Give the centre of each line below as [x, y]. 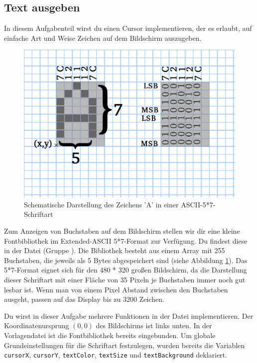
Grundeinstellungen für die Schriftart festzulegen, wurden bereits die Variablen [125, 345]
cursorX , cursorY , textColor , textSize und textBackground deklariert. [116, 355]
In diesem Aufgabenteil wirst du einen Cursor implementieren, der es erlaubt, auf [128, 28]
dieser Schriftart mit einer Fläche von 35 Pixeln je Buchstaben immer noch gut [125, 279]
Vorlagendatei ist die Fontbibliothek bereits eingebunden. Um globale [110, 335]
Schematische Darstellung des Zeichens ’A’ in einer [101, 204]
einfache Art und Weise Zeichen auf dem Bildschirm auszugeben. [103, 38]
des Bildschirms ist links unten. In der [154, 325]
